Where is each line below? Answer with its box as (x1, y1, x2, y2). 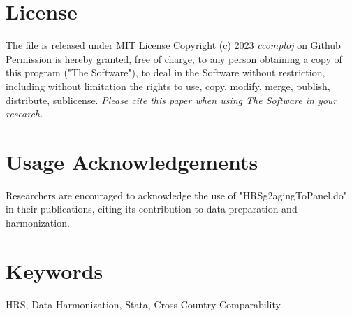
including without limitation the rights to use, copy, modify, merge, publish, (6, 78, 330, 93)
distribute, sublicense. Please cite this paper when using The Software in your (6, 92, 337, 107)
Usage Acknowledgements (6, 147, 258, 175)
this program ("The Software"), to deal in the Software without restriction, (6, 65, 325, 80)
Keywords (6, 256, 103, 285)
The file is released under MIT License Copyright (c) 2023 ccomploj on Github (6, 38, 341, 52)
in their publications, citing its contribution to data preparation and (6, 201, 298, 216)
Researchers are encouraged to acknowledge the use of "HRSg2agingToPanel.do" (6, 187, 347, 202)
